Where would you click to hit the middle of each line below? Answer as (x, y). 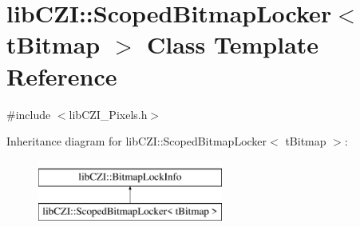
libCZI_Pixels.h (108, 114)
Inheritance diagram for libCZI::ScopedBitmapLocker (137, 141)
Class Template (233, 44)
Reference (62, 76)
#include (29, 114)
